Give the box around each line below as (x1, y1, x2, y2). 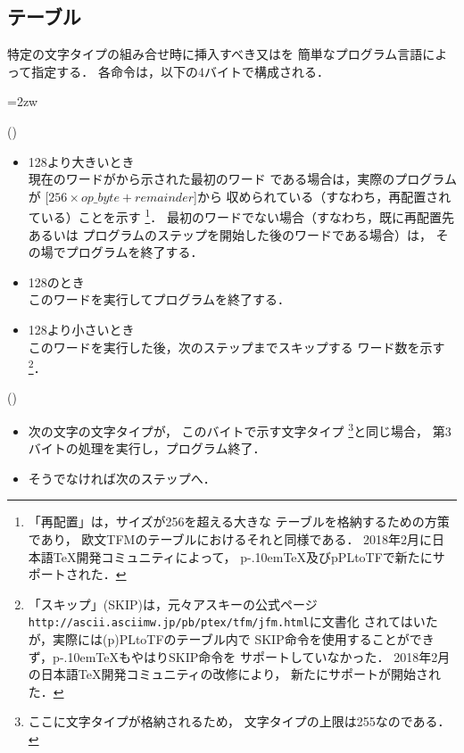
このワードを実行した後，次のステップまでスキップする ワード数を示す (28, 337, 445, 356)
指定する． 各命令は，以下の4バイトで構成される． (31, 62, 329, 80)
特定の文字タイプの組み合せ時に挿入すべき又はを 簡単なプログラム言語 (7, 45, 423, 63)
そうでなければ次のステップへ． (28, 468, 216, 487)
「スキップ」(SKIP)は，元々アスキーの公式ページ (28, 594, 318, 613)
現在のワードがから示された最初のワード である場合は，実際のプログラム (28, 170, 457, 188)
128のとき (28, 272, 85, 291)
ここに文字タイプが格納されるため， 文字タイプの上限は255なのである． (28, 712, 451, 731)
